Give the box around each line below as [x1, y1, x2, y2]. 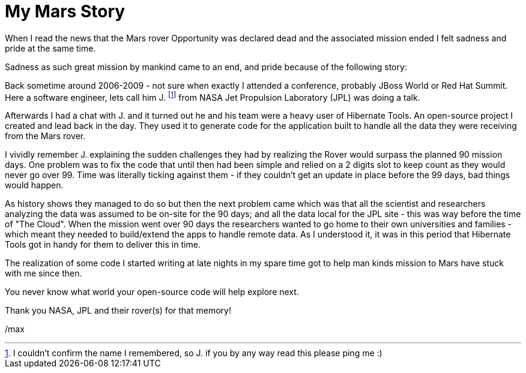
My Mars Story [5, 1, 125, 22]
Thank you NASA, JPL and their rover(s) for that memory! [5, 305, 231, 316]
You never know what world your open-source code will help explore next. [5, 287, 299, 297]
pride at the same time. [5, 43, 96, 53]
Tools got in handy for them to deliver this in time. [5, 239, 201, 250]
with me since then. [5, 268, 82, 279]
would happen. [5, 180, 64, 191]
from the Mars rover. [5, 131, 86, 142]
